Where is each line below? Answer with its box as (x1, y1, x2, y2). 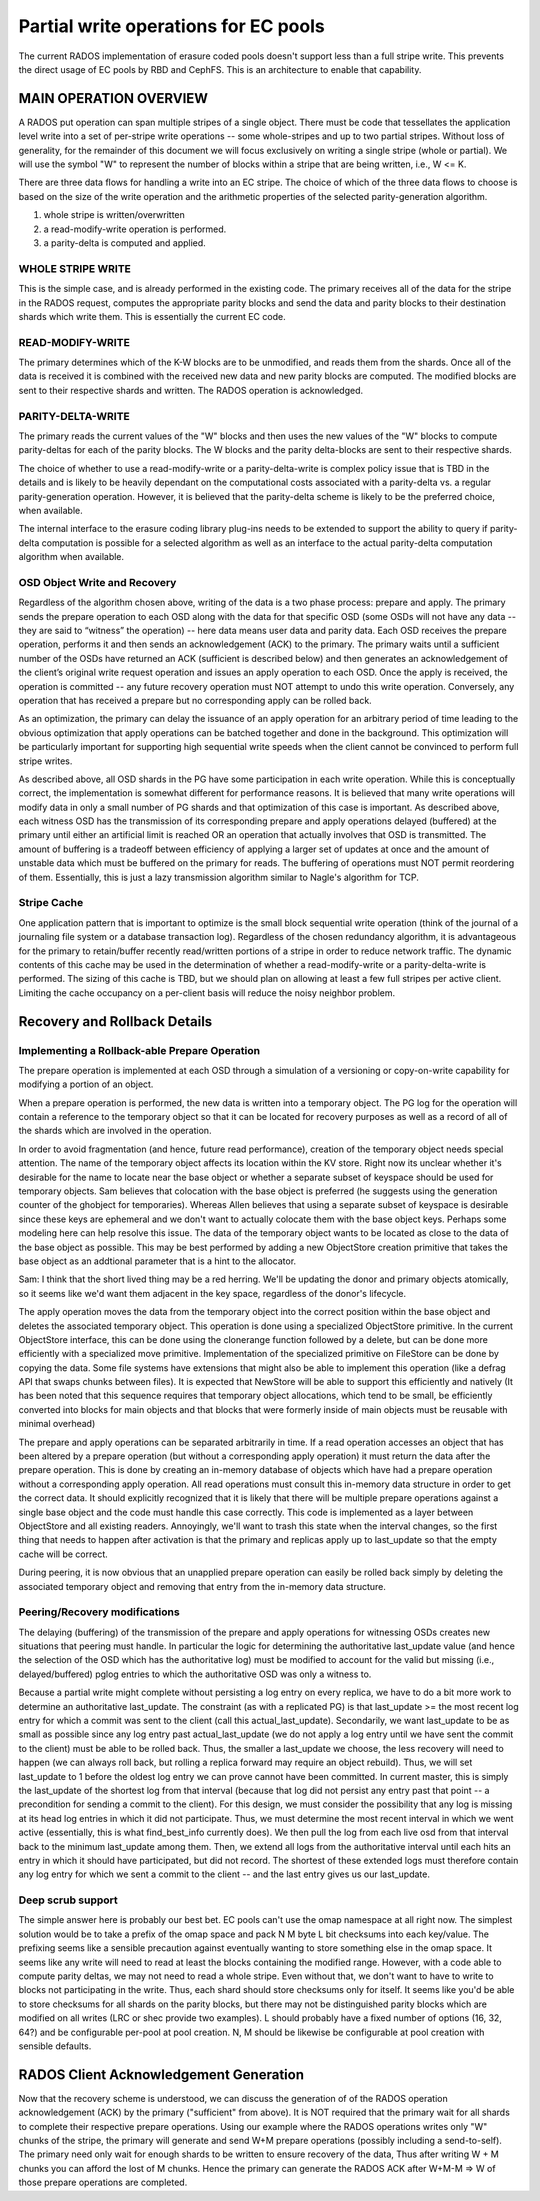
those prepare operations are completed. (18, 2176, 188, 2189)
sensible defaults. (18, 2040, 92, 2052)
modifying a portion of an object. (18, 1078, 154, 1090)
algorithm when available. (18, 551, 125, 563)
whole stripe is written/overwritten (43, 209, 185, 221)
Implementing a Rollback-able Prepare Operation (18, 1043, 260, 1057)
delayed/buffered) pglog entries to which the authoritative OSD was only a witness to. (18, 1668, 372, 1680)
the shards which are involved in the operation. (18, 1125, 212, 1137)
